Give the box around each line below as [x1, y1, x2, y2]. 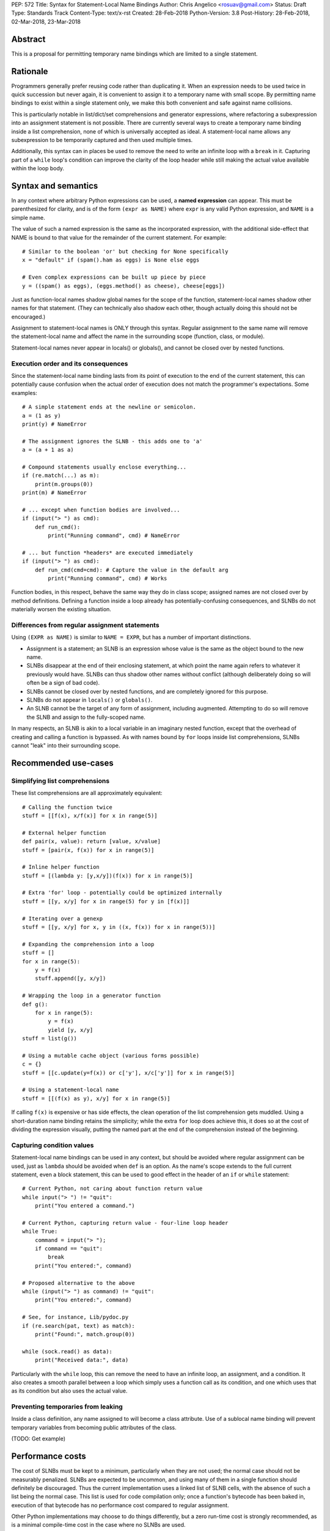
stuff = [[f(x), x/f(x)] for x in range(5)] [22, 812, 158, 819]
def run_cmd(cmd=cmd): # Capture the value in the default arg [34, 566, 229, 573]
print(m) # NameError [22, 489, 87, 496]
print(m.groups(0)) [34, 481, 94, 487]
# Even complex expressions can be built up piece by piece [22, 274, 206, 281]
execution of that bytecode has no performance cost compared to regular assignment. [11, 1501, 229, 1509]
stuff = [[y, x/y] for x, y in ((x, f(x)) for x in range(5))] [22, 923, 216, 931]
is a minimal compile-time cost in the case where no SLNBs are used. [11, 1521, 186, 1529]
